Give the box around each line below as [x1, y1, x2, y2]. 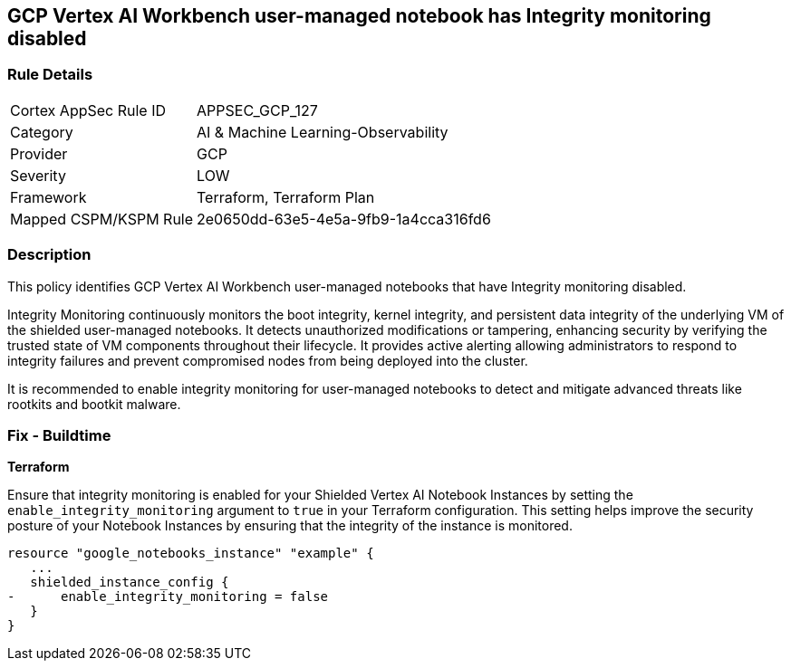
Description [7, 245, 92, 264]
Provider [10, 144, 68, 163]
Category [10, 122, 73, 141]
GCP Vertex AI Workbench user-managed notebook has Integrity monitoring [7, 5, 711, 27]
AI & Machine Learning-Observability [197, 122, 449, 141]
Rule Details [7, 65, 93, 84]
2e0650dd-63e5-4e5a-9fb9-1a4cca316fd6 [197, 209, 491, 228]
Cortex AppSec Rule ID [10, 100, 167, 119]
